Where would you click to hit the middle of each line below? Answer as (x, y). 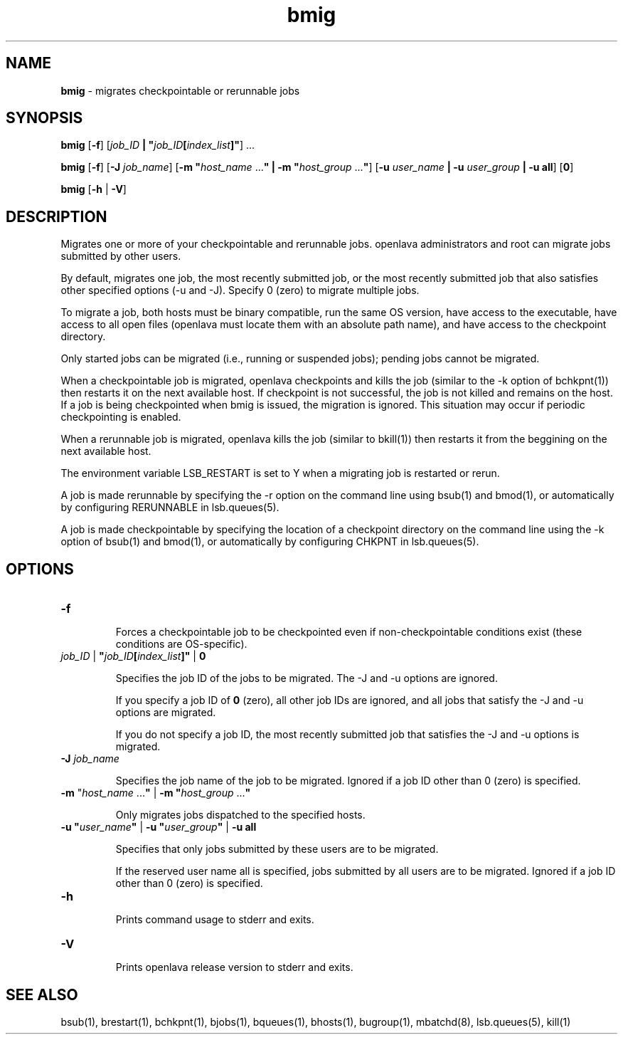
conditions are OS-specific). (181, 644)
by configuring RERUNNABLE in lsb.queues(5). (170, 508)
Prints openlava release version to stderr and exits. (234, 967)
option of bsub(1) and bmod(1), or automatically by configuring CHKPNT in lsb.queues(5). (270, 542)
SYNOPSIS (44, 118)
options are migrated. (166, 713)
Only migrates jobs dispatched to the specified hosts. (240, 815)
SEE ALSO (42, 994)
